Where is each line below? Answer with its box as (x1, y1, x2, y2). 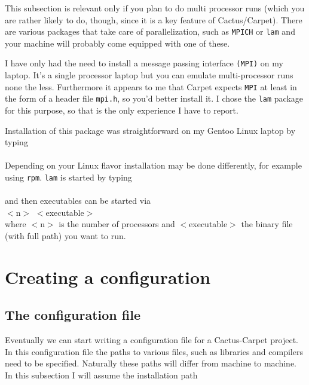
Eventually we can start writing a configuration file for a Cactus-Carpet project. (5, 334, 298, 346)
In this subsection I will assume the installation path (5, 368, 198, 381)
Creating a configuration (5, 264, 211, 289)
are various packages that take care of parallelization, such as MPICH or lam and (5, 25, 295, 38)
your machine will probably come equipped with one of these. (5, 36, 230, 49)
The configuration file (5, 305, 140, 324)
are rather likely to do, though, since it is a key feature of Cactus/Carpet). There (5, 13, 302, 26)
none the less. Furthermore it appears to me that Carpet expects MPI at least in (5, 80, 297, 93)
